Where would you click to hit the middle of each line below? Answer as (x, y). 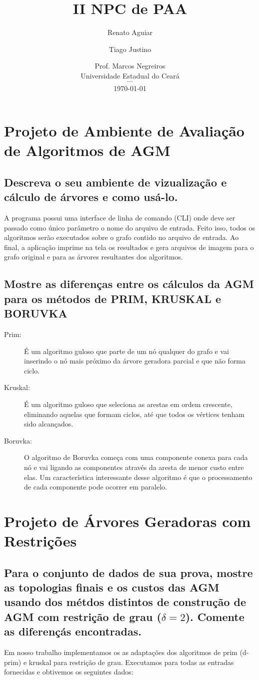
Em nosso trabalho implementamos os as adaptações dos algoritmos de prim (121, 652)
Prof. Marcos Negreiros (130, 66)
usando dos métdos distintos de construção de (125, 602)
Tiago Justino (130, 49)
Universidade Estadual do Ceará (130, 75)
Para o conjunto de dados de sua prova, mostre (128, 572)
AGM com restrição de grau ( (83, 616)
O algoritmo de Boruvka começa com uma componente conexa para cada (136, 457)
